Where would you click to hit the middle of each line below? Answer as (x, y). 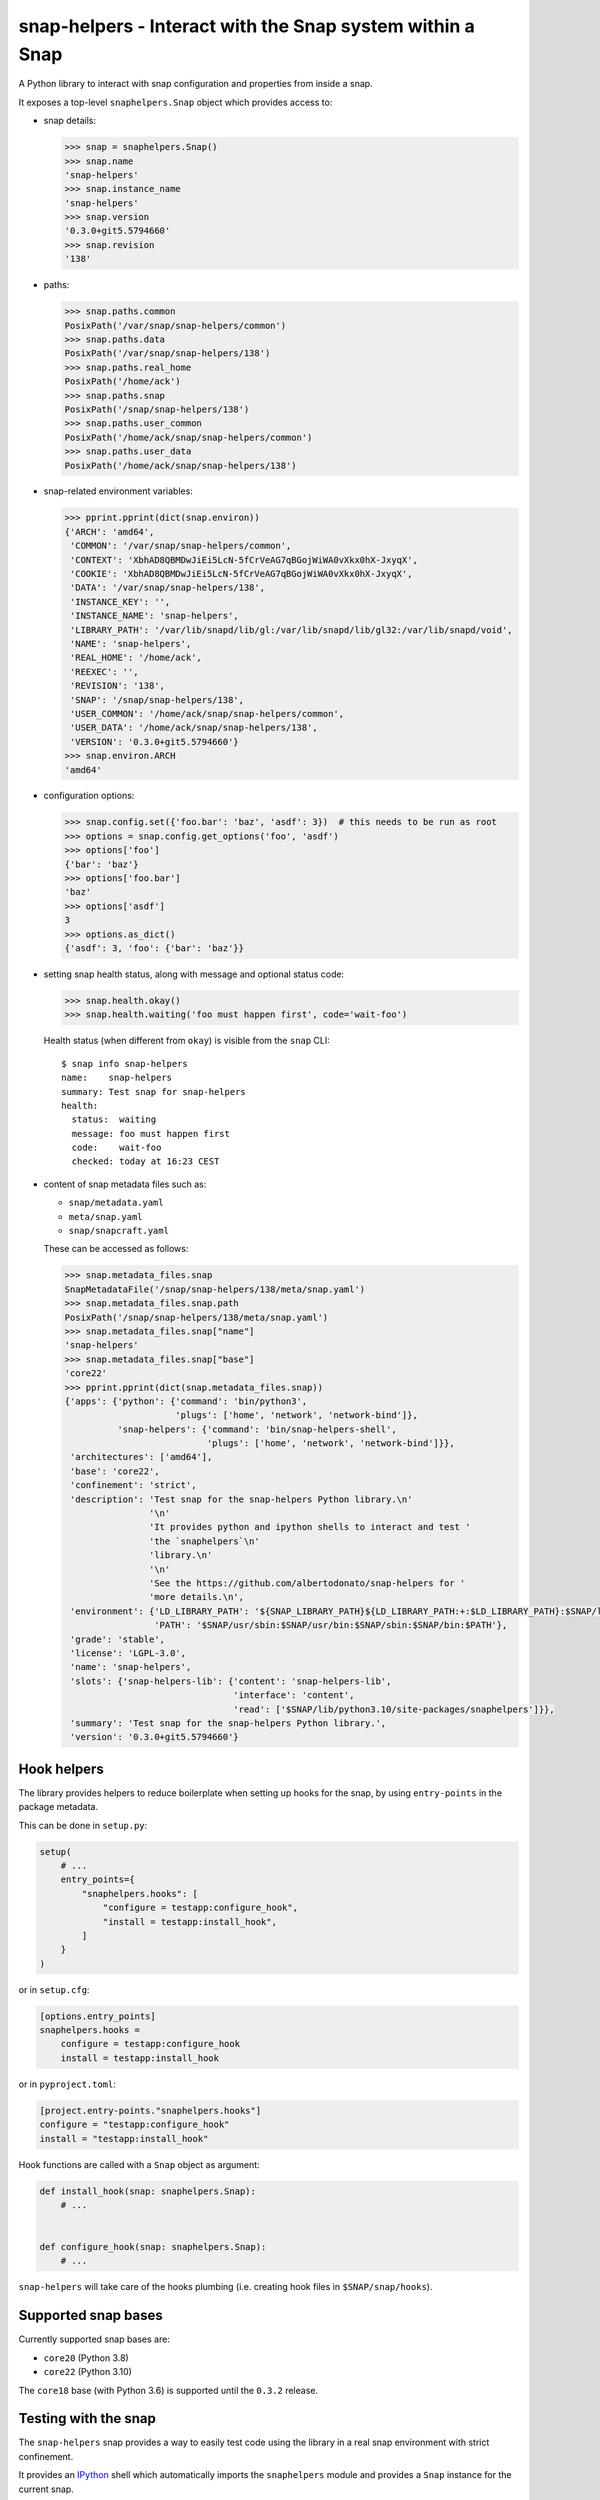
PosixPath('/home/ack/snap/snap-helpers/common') (188, 437)
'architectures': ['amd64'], (141, 1457)
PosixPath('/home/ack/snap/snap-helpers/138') (180, 465)
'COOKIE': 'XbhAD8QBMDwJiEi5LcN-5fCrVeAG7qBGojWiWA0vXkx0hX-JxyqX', (241, 574)
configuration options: (89, 796)
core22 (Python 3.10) (87, 2372)
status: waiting (114, 1119)
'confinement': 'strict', (133, 1485)
